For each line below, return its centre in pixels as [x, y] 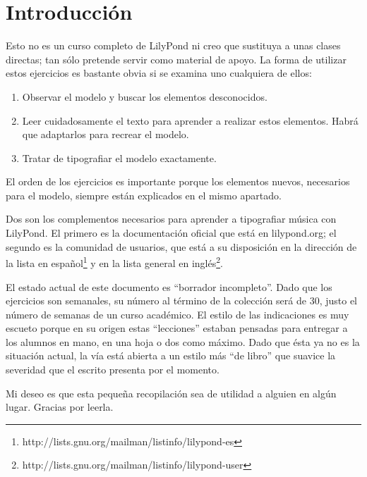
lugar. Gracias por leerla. [60, 407]
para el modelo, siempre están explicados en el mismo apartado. [144, 195]
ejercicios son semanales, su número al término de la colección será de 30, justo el [181, 301]
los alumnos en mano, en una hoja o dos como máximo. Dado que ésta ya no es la [183, 341]
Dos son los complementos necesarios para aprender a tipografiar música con [171, 219]
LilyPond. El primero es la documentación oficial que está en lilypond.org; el [171, 233]
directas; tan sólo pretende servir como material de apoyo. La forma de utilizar [176, 59]
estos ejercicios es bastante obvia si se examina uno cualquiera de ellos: [159, 73]
